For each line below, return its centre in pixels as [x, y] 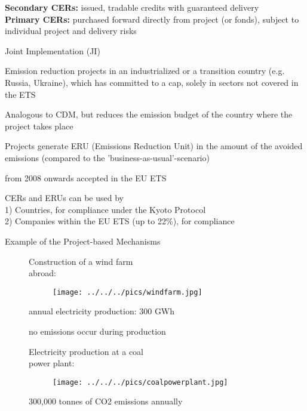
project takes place [39, 126]
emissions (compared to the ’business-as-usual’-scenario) [107, 157]
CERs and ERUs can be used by [64, 198]
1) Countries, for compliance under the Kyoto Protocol [105, 209]
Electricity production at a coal [86, 351]
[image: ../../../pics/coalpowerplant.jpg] [140, 382]
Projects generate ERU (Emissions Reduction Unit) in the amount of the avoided [154, 146]
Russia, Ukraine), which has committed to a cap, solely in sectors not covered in [152, 82]
